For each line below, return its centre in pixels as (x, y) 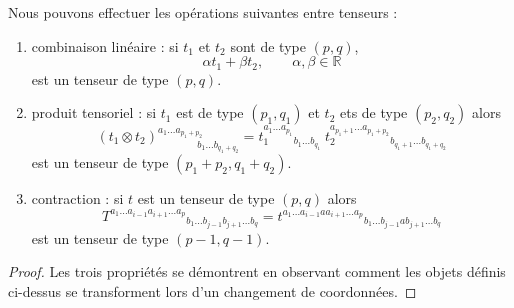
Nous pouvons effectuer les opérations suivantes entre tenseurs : (203, 12)
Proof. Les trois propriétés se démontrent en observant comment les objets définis (257, 271)
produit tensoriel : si (94, 112)
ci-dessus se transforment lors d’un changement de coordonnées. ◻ (212, 290)
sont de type (268, 45)
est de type (210, 112)
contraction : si (77, 198)
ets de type (373, 112)
